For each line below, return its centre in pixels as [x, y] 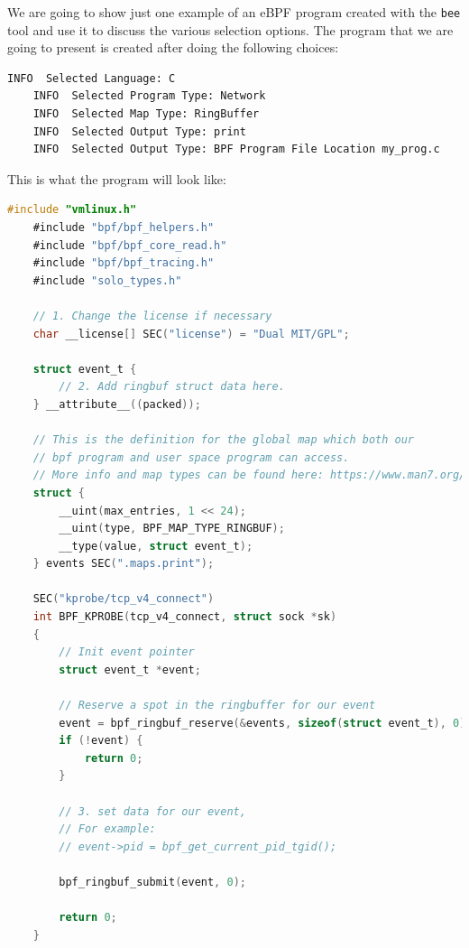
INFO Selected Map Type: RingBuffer [146, 114]
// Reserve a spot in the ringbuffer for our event [217, 706]
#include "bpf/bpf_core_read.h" [130, 245]
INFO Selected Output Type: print [139, 131]
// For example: [107, 829]
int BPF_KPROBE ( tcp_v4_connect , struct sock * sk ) [185, 617]
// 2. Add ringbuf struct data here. [172, 387]
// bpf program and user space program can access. [191, 457]
